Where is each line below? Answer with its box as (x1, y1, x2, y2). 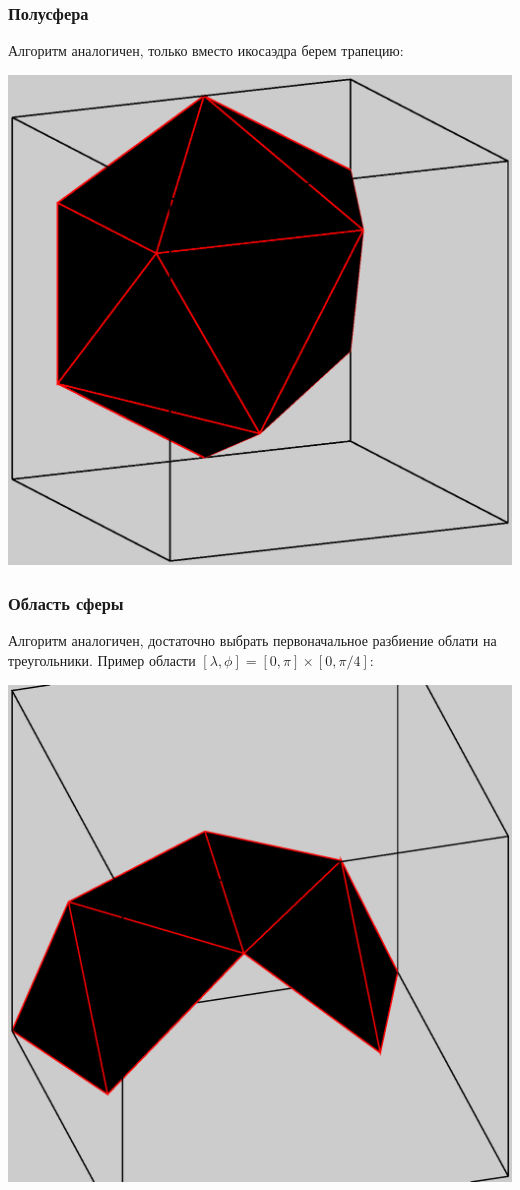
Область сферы (8, 591, 124, 616)
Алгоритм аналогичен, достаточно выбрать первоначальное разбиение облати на (8, 630, 497, 651)
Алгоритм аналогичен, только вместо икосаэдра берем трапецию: (8, 40, 404, 61)
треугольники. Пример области (8, 649, 196, 670)
